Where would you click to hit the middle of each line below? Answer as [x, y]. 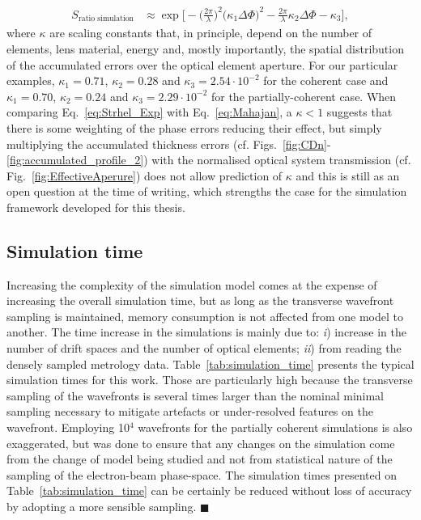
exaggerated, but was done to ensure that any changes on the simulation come [201, 443]
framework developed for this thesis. [96, 207]
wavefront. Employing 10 [68, 427]
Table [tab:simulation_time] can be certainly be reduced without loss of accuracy [209, 490]
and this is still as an [348, 175]
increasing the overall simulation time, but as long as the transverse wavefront [200, 300]
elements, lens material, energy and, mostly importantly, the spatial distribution [205, 48]
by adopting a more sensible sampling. [102, 506]
